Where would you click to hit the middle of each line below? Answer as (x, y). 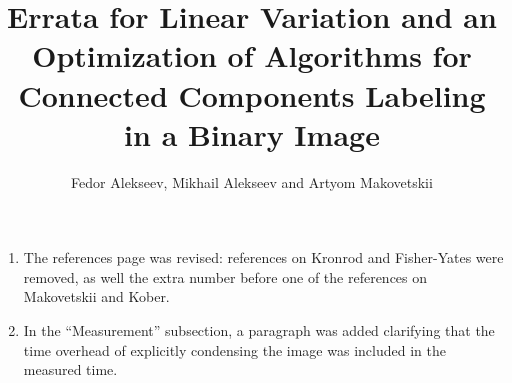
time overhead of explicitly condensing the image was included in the (234, 349)
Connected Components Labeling (252, 94)
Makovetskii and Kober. (96, 296)
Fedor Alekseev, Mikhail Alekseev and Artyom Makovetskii (252, 181)
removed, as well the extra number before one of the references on (225, 276)
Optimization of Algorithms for (252, 55)
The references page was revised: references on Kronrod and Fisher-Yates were (263, 257)
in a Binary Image (252, 133)
